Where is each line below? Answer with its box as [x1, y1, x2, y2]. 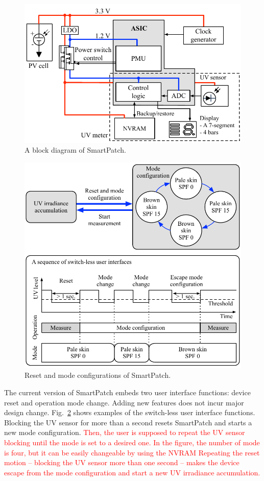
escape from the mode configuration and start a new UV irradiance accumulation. [4, 467, 260, 477]
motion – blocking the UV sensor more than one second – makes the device [4, 457, 239, 468]
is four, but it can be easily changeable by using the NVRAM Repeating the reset [4, 447, 260, 458]
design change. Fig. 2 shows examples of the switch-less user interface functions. [4, 407, 255, 418]
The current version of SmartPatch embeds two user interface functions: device [4, 387, 251, 398]
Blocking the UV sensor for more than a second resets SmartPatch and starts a [4, 417, 252, 427]
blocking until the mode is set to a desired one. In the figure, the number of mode [4, 437, 260, 448]
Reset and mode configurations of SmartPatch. [25, 370, 171, 380]
